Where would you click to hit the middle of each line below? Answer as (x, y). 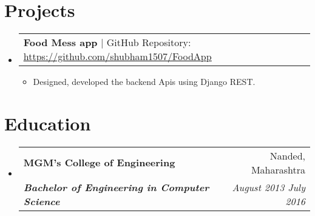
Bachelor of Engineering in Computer (116, 187)
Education (48, 123)
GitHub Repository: (149, 42)
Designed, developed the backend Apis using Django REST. (144, 82)
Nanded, (287, 155)
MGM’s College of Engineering (99, 163)
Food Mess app (60, 42)
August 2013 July (269, 187)
